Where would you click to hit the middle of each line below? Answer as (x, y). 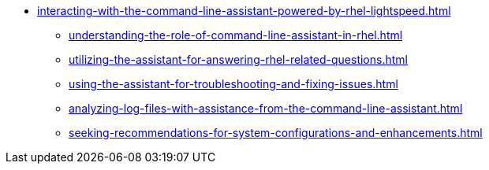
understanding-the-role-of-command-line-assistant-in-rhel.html (236, 35)
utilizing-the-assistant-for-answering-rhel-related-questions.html (238, 59)
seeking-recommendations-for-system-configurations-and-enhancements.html (276, 133)
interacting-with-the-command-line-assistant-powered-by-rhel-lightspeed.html (244, 11)
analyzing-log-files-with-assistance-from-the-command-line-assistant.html (266, 108)
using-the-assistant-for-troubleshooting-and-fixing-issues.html (233, 84)
